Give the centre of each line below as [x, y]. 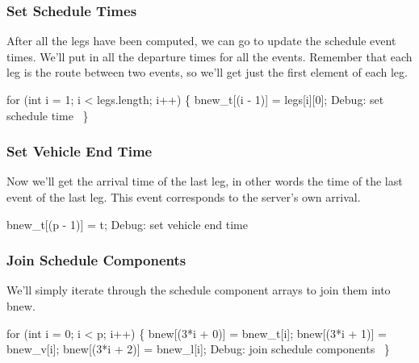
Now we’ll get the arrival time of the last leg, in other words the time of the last [205, 181]
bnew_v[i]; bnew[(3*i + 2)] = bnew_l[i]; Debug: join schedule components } [198, 349]
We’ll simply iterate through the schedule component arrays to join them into [199, 290]
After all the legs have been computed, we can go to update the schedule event [201, 41]
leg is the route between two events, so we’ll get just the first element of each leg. [207, 72]
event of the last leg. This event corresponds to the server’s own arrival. [184, 197]
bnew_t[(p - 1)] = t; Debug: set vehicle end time [127, 224]
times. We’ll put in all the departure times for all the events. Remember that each [209, 56]
